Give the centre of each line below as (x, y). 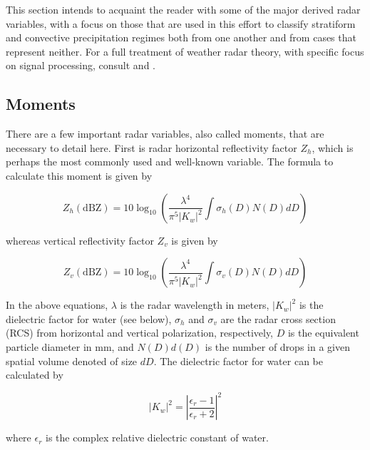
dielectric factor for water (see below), (89, 318)
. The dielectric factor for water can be (238, 360)
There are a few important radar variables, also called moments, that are (165, 134)
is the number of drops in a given (277, 346)
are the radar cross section (278, 318)
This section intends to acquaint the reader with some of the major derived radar (183, 9)
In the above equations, (57, 305)
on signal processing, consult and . (81, 65)
